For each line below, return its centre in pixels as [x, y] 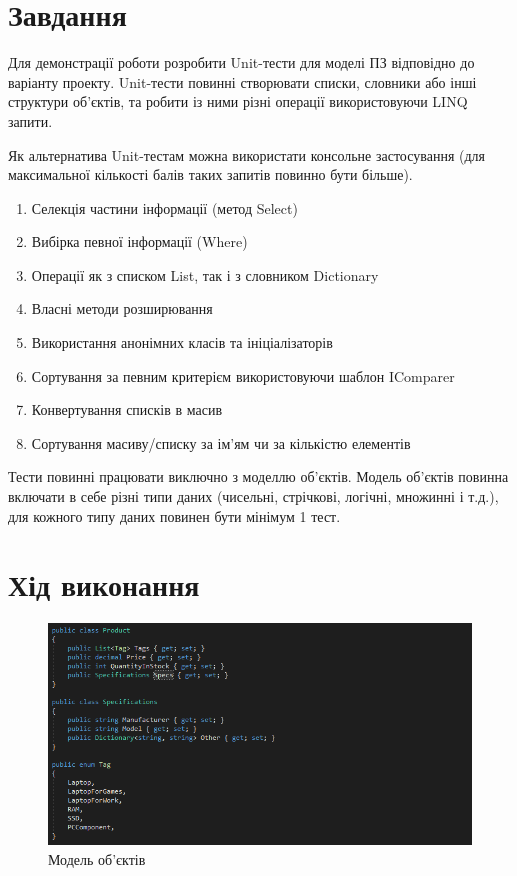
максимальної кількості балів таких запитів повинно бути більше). [210, 174]
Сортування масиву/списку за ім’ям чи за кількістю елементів [221, 442]
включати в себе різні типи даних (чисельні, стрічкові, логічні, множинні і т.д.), [253, 496]
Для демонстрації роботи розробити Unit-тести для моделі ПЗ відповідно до [241, 62]
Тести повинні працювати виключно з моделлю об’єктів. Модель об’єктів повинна [258, 476]
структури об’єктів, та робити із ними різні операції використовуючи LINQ [238, 101]
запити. [30, 120]
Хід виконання [104, 584]
